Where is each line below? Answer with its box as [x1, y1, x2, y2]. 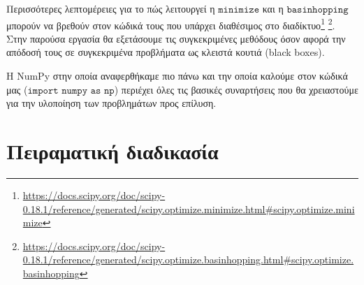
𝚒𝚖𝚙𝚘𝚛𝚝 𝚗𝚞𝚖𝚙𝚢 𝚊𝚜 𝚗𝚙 [27, 85, 115, 96]
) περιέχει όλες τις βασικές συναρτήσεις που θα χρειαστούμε [114, 82, 358, 96]
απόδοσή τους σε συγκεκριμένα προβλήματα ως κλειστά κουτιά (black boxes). [6, 45, 325, 59]
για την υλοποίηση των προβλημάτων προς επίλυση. [6, 96, 217, 110]
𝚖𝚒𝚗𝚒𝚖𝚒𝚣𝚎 [218, 5, 260, 15]
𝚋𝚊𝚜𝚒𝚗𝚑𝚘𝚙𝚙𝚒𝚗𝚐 [286, 5, 349, 15]
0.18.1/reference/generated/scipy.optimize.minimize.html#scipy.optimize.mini [22, 201, 355, 216]
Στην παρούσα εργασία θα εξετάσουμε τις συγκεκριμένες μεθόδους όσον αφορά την [6, 31, 346, 45]
